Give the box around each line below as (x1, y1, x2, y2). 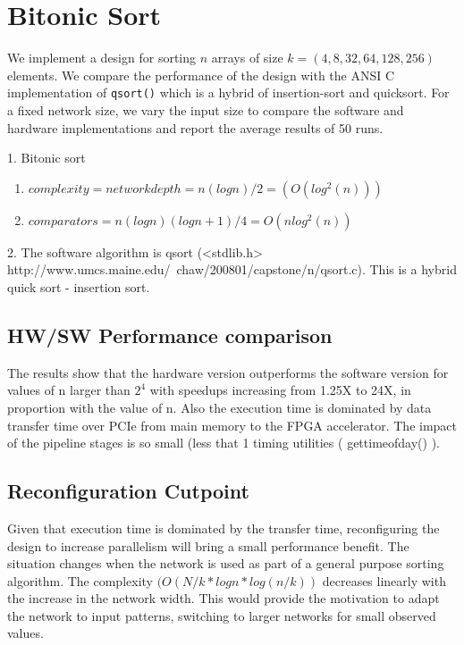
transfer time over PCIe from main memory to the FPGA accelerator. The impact (7, 415, 458, 434)
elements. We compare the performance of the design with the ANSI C (7, 65, 395, 84)
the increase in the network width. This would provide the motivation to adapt (7, 589, 440, 607)
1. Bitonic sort (7, 148, 86, 167)
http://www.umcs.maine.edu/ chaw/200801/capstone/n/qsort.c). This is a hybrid (7, 260, 457, 279)
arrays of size (211, 48, 283, 67)
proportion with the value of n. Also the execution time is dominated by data (7, 398, 432, 416)
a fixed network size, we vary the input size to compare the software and (7, 100, 404, 119)
